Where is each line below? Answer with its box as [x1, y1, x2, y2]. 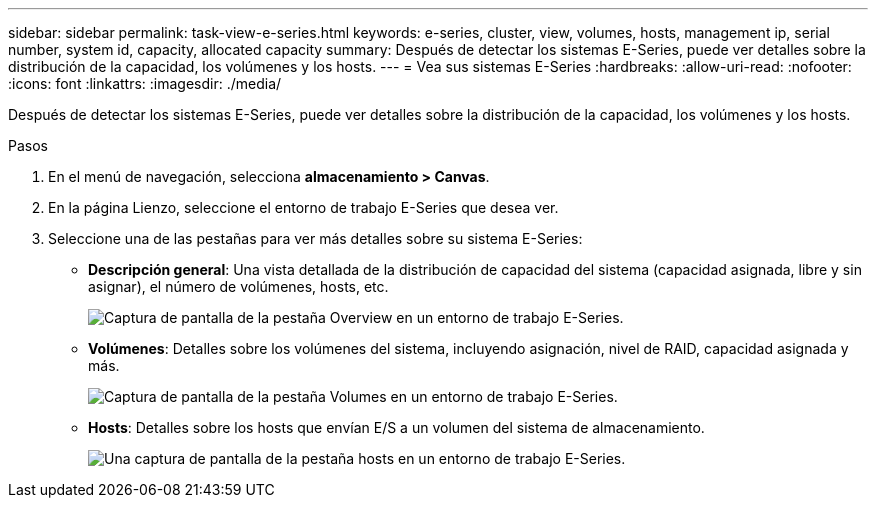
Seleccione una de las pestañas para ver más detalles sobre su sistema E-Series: [48, 230, 583, 247]
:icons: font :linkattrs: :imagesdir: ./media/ [8, 75, 282, 92]
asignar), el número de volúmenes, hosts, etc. [88, 278, 389, 295]
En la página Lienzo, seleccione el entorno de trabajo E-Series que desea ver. [48, 199, 559, 216]
